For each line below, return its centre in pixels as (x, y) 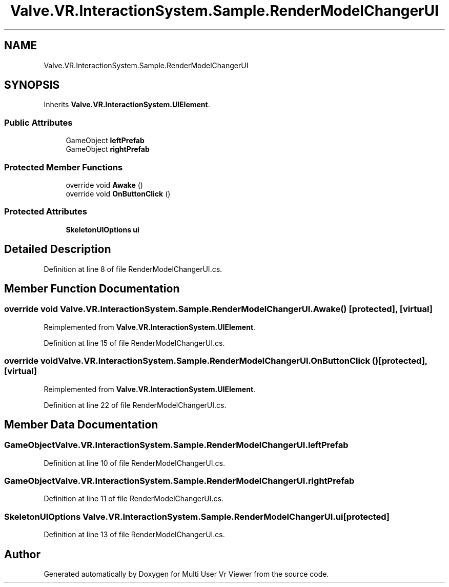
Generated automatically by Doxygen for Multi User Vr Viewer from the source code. (186, 574)
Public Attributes (38, 122)
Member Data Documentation (81, 424)
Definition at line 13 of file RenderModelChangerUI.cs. (134, 535)
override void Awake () (104, 185)
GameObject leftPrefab (105, 141)
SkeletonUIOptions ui (103, 229)
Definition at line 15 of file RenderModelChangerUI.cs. (134, 343)
